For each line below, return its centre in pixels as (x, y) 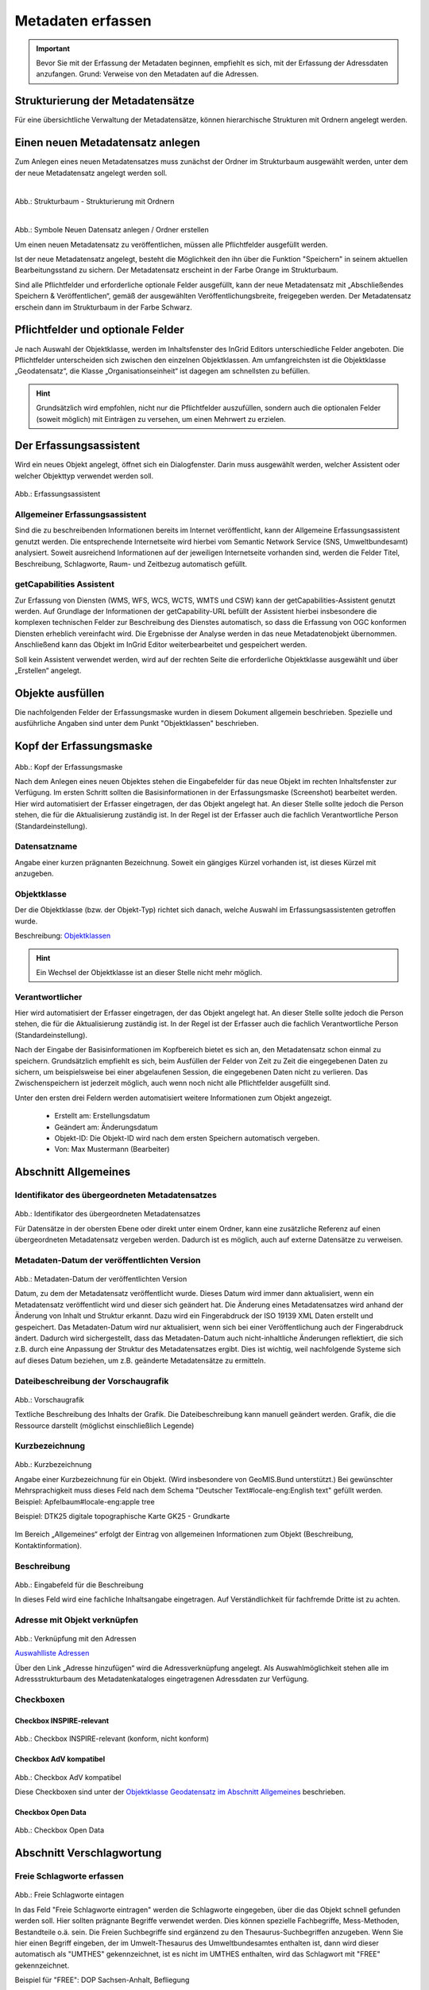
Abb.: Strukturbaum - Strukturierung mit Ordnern (95, 201)
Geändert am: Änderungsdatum (106, 1127)
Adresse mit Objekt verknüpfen (77, 1620)
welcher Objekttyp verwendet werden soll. (84, 476)
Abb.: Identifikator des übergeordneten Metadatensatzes (108, 1214)
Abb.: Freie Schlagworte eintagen (70, 1895)
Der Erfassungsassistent (77, 446)
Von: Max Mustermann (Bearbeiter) (112, 1149)
